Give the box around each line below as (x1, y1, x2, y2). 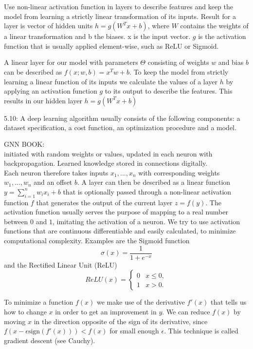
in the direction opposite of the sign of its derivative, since (34, 316, 208, 326)
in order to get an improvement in (55, 306, 157, 316)
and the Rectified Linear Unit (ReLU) (4, 259, 117, 270)
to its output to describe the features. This (105, 86, 233, 96)
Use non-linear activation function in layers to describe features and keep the (4, 1, 234, 11)
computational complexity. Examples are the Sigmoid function (4, 235, 190, 246)
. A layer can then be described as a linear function (77, 177, 231, 187)
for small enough (109, 326, 159, 336)
